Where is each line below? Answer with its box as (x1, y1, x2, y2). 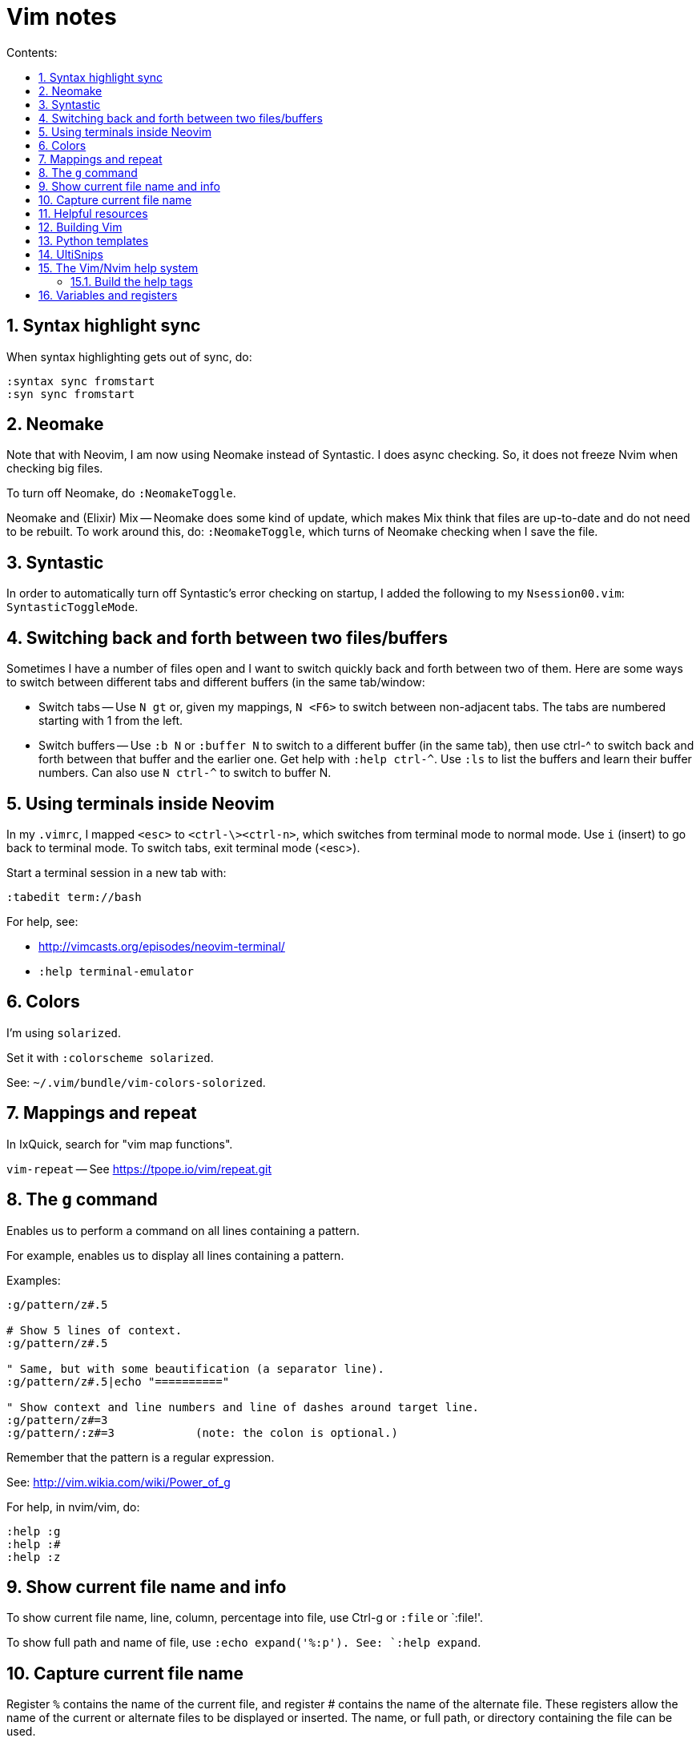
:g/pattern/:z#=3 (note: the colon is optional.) (6, 1426, 398, 1439)
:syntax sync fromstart (6, 374, 155, 388)
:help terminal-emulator (38, 964, 194, 978)
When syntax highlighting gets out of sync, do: (6, 349, 252, 364)
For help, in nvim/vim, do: (6, 1499, 140, 1514)
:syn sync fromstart (6, 387, 135, 400)
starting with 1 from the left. (38, 714, 183, 728)
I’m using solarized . (6, 1025, 122, 1040)
